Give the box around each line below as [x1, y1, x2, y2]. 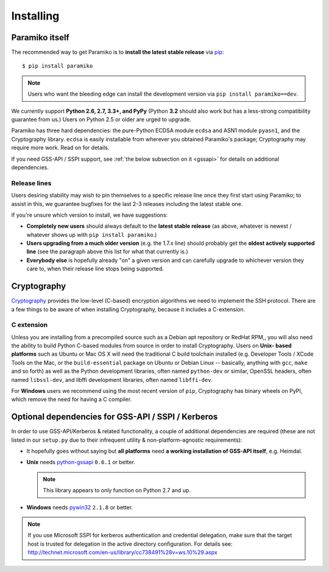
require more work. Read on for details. [11, 144, 110, 152]
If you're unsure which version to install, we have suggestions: [11, 211, 168, 219]
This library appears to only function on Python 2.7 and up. [43, 487, 191, 494]
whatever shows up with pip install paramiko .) [26, 231, 157, 238]
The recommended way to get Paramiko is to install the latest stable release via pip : [11, 49, 224, 56]
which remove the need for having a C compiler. [11, 396, 132, 403]
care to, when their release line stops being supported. [26, 265, 164, 272]
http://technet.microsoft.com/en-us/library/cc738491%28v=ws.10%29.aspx [27, 549, 218, 556]
